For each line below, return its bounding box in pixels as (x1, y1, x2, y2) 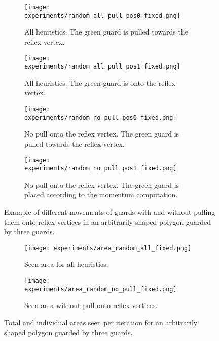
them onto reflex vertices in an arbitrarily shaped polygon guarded (4, 216, 211, 227)
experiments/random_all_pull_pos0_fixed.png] (24, 12, 180, 19)
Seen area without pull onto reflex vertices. (24, 300, 158, 311)
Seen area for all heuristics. (24, 259, 108, 269)
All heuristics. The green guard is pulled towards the (24, 26, 188, 37)
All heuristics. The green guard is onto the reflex (24, 77, 175, 88)
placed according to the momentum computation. (24, 189, 178, 200)
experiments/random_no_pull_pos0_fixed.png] (24, 114, 177, 121)
